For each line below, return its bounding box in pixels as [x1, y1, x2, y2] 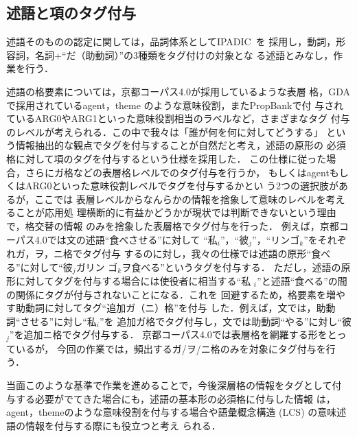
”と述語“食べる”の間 [257, 274, 347, 288]
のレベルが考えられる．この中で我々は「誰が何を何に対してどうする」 [6, 124, 323, 139]
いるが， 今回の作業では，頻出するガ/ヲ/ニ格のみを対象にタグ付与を [15, 341, 326, 355]
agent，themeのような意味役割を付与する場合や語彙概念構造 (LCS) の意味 [6, 405, 337, 419]
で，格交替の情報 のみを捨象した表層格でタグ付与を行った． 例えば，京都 [6, 218, 339, 233]
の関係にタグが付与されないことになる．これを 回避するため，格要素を [6, 287, 326, 301]
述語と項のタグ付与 [6, 2, 136, 23]
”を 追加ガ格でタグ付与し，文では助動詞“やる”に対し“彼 [100, 314, 352, 328]
